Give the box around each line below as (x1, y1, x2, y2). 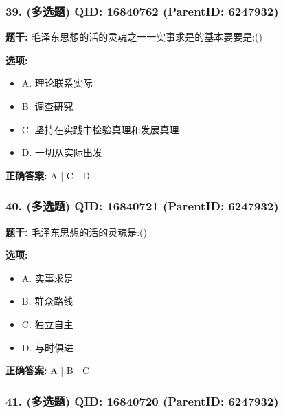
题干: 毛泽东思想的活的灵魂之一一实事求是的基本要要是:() (5, 30, 262, 44)
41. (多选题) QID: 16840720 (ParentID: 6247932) (5, 392, 279, 409)
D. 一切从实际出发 (21, 145, 103, 160)
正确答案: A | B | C (5, 363, 90, 378)
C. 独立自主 (21, 316, 73, 331)
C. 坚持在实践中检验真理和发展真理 (21, 122, 179, 136)
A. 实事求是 (21, 270, 73, 285)
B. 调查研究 (21, 99, 73, 113)
